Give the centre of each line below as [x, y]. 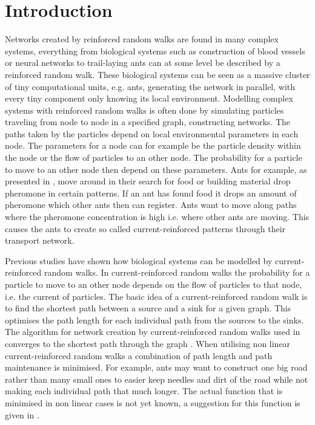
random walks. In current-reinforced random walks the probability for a [177, 272]
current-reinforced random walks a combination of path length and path [139, 355]
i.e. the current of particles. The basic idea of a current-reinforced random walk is [156, 296]
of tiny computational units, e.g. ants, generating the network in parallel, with [150, 86]
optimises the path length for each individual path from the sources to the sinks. [154, 320]
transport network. [40, 240]
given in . [22, 414]
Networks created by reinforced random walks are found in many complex [142, 39]
